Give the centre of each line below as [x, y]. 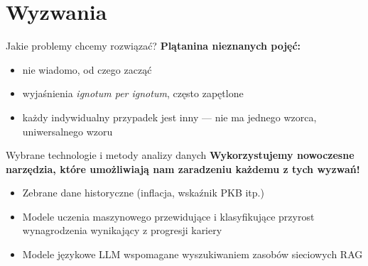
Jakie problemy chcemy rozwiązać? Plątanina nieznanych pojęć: [153, 46]
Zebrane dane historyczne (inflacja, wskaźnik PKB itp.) [143, 193]
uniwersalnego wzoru [67, 131]
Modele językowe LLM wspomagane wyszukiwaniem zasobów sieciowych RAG [193, 254]
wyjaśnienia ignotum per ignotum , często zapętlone [133, 93]
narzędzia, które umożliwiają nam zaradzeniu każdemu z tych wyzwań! [183, 168]
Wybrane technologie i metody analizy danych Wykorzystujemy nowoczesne [180, 155]
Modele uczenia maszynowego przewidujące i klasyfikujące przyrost [168, 216]
